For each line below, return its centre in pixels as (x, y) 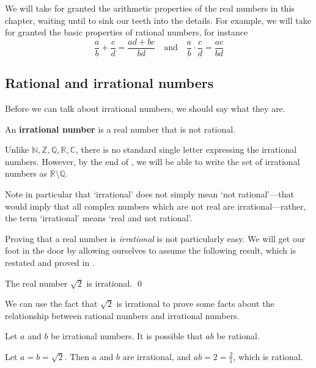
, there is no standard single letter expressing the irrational (186, 149)
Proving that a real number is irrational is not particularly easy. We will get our (155, 238)
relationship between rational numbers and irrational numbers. (122, 315)
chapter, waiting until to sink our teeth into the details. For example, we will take (158, 20)
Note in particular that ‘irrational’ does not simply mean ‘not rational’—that (149, 194)
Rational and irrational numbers (109, 83)
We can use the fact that (51, 304)
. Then (77, 356)
